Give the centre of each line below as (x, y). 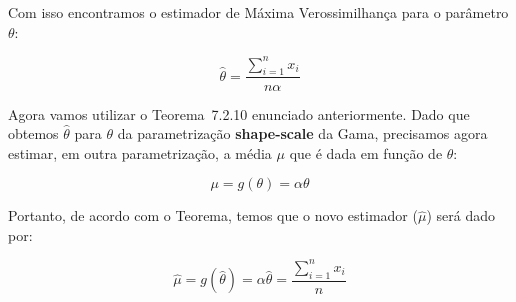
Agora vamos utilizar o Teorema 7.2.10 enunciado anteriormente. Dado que (239, 113)
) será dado (460, 215)
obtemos (33, 133)
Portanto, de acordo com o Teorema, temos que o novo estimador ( (213, 215)
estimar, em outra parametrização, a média (140, 152)
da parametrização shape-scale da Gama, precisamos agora (302, 133)
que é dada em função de (366, 152)
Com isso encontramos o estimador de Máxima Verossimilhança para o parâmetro (258, 12)
